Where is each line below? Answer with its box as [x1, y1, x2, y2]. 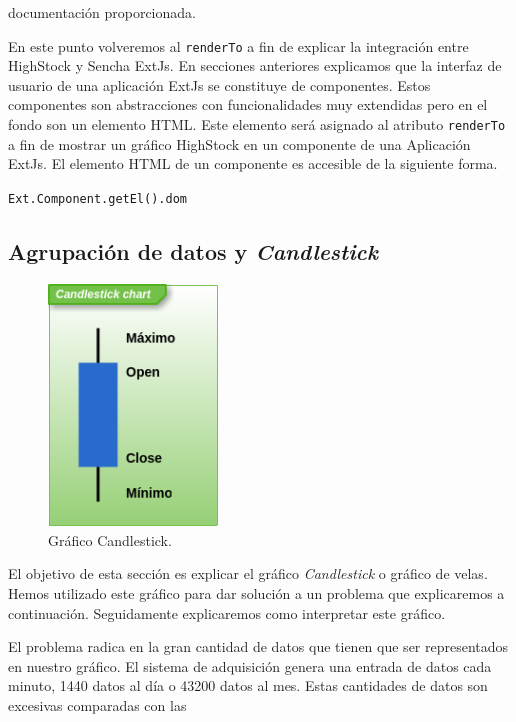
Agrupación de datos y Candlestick [8, 235, 378, 266]
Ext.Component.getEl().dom [8, 191, 187, 206]
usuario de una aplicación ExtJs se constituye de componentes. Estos [8, 74, 431, 95]
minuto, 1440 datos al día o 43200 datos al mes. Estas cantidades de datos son [8, 675, 488, 696]
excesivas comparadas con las [8, 695, 187, 716]
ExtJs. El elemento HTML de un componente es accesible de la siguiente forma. [8, 153, 498, 174]
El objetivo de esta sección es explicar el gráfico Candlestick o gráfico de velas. [8, 563, 488, 584]
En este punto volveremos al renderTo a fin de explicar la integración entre [8, 35, 469, 56]
